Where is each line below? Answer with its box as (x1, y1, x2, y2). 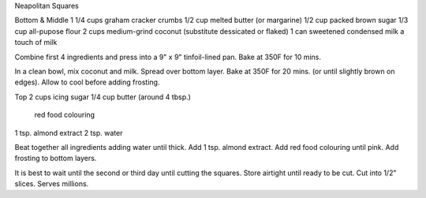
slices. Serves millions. (14, 179, 89, 189)
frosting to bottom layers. (14, 154, 97, 163)
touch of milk (14, 38, 58, 47)
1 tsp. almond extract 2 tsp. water (14, 128, 123, 137)
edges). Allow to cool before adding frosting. (14, 77, 160, 87)
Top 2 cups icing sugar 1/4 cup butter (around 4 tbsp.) (14, 92, 191, 102)
